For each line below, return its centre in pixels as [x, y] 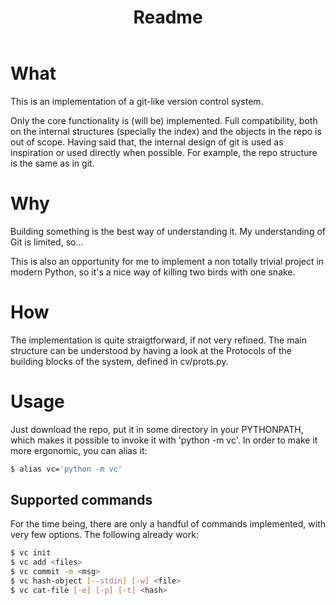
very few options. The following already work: [104, 535]
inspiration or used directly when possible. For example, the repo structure [164, 152]
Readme [168, 17]
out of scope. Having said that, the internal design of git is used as [147, 142]
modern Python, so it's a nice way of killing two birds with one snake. [153, 272]
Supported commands [81, 500]
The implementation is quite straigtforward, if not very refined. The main [158, 340]
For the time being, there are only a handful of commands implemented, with [168, 524]
